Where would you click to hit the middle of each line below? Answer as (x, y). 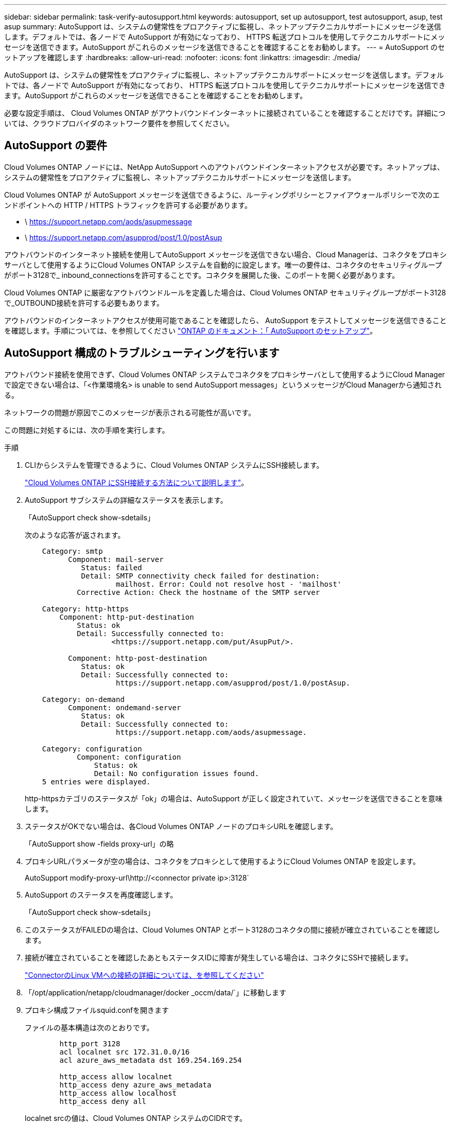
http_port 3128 (90, 1043)
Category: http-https (85, 609)
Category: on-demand (83, 699)
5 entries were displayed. (96, 781)
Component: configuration (129, 757)
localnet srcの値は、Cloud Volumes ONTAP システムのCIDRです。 (136, 1118)
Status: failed (111, 567)
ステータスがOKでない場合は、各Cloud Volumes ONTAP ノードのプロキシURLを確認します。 (181, 826)
